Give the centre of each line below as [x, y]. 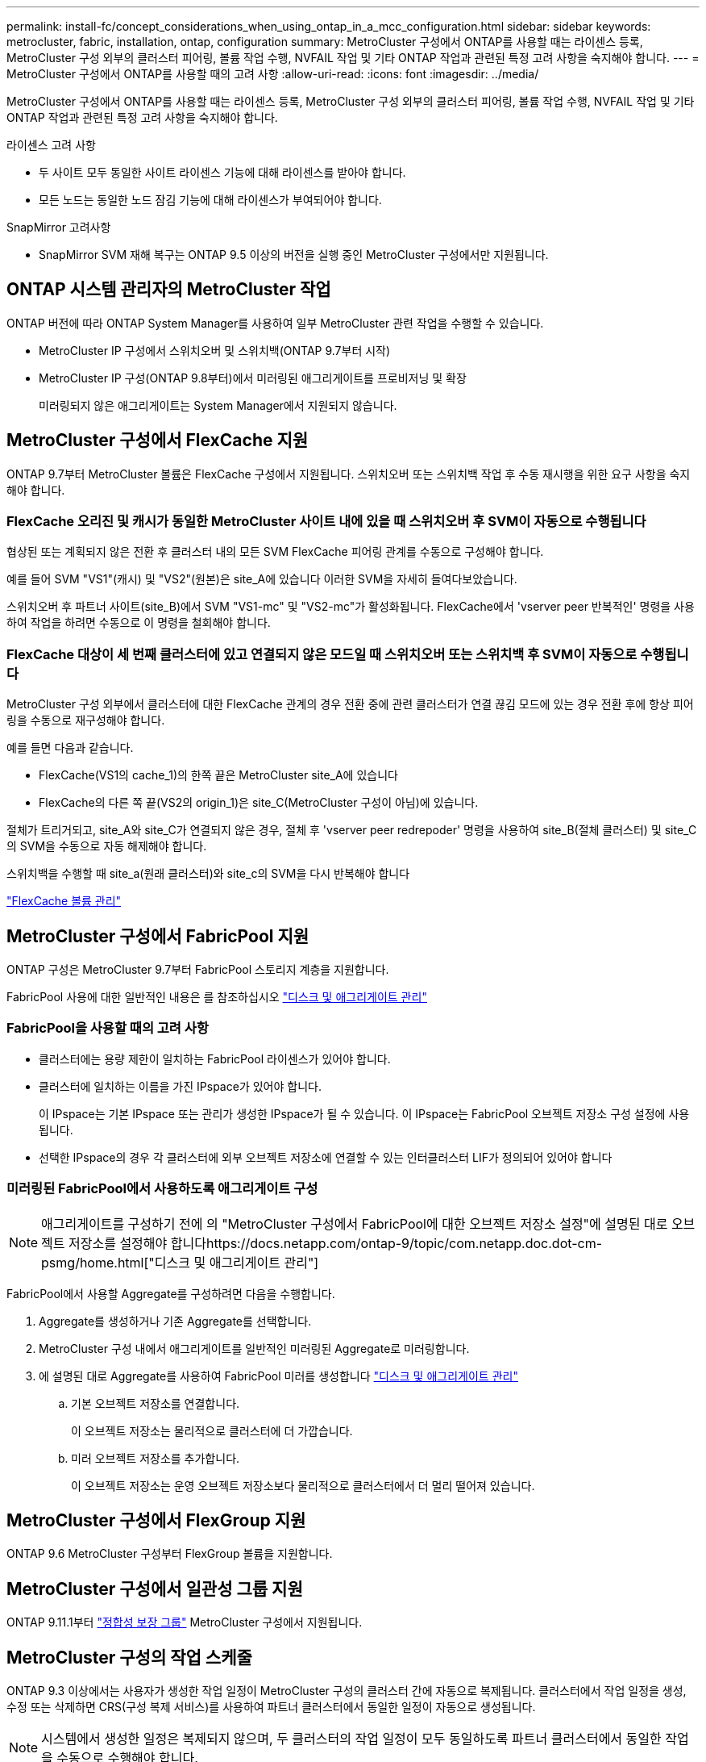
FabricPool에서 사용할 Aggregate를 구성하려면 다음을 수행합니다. [171, 1293]
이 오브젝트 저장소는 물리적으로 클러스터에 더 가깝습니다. [212, 1430]
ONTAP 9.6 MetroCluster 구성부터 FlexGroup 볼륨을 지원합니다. [170, 1554]
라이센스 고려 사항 [51, 145]
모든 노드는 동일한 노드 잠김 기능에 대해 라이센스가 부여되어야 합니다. [210, 200]
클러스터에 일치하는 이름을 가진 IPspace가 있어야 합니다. [180, 1086]
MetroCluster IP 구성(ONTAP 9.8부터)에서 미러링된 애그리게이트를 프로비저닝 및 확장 [253, 378]
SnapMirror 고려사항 [59, 227]
